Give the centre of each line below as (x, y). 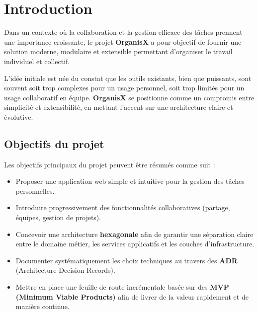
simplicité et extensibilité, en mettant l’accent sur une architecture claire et (119, 107)
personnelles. (35, 191)
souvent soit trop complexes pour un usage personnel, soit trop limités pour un (124, 88)
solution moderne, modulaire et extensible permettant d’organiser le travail (118, 51)
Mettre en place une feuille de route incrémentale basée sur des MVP (122, 287)
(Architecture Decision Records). (65, 270)
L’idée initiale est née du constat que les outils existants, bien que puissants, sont (128, 78)
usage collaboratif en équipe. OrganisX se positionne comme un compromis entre (129, 97)
